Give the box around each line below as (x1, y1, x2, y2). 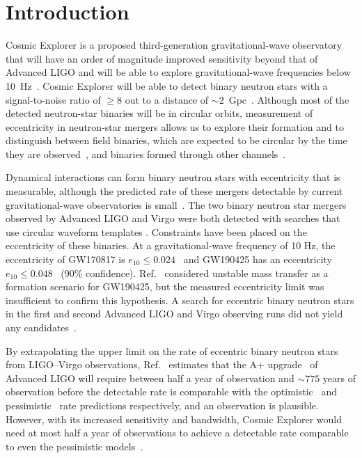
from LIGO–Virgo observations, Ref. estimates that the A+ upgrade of (6, 357, 318, 372)
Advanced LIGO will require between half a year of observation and (6, 370, 294, 385)
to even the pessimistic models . (6, 439, 143, 453)
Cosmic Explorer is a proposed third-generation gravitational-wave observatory (6, 38, 343, 52)
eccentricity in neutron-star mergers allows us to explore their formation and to (6, 119, 344, 134)
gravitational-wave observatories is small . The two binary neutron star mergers (6, 197, 347, 212)
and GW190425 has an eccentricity (183, 252, 333, 267)
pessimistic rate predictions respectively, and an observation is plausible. (6, 397, 319, 412)
